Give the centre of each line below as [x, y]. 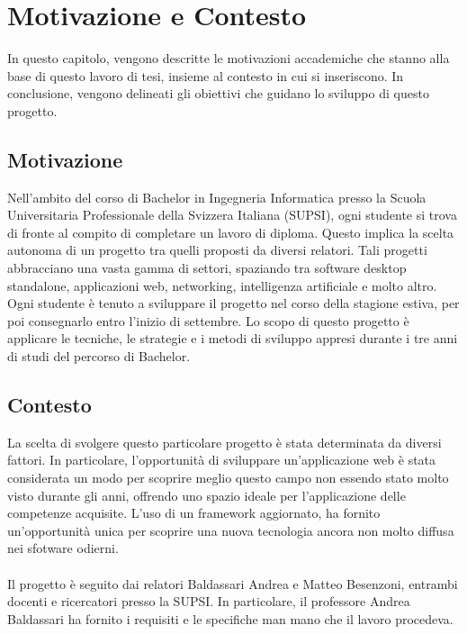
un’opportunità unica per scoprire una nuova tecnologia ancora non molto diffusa [231, 530]
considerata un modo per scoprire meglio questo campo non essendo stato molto [228, 478]
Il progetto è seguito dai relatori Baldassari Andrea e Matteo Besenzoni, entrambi [233, 583]
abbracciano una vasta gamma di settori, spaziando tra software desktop [207, 268]
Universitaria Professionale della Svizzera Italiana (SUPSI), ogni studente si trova [232, 215]
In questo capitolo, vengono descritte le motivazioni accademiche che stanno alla [229, 58]
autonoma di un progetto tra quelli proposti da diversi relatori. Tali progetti [217, 250]
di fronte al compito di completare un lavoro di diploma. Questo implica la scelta [231, 232]
